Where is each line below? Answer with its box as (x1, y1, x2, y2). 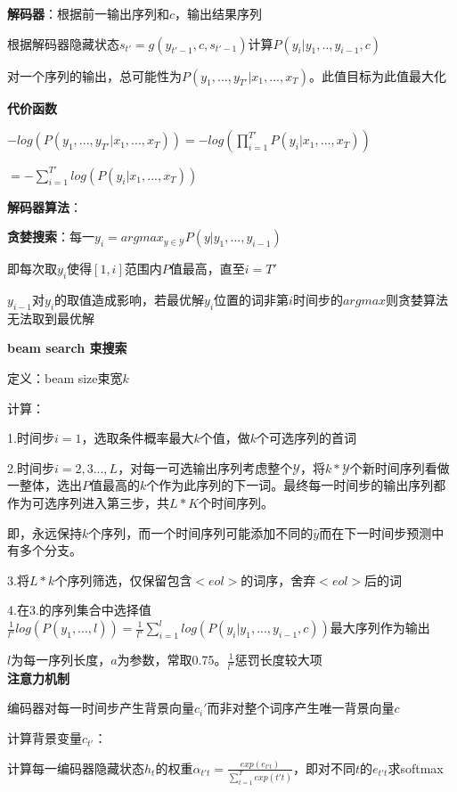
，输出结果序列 (175, 4, 263, 22)
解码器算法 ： (7, 197, 82, 216)
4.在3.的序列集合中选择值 (7, 600, 151, 619)
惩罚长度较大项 (234, 650, 322, 668)
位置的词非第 (214, 290, 290, 309)
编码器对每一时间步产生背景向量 (7, 698, 194, 717)
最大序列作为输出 (330, 618, 430, 636)
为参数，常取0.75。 (117, 650, 227, 668)
